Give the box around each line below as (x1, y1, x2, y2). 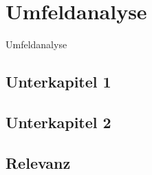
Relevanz (6, 152, 71, 173)
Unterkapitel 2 (6, 111, 111, 132)
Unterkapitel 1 (6, 71, 111, 92)
